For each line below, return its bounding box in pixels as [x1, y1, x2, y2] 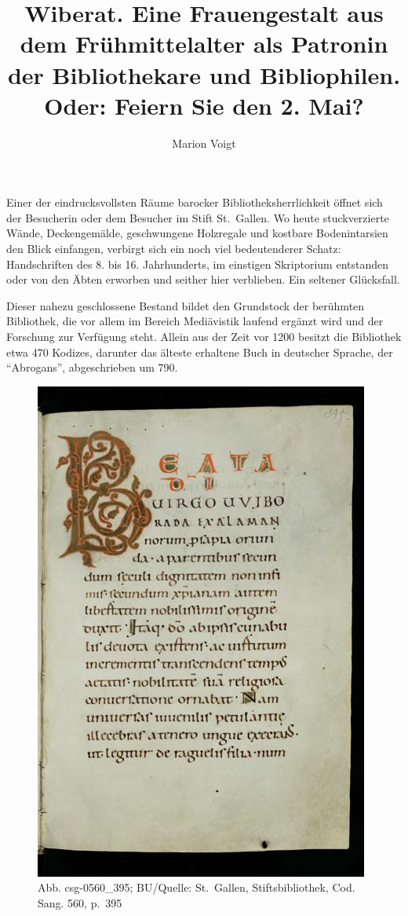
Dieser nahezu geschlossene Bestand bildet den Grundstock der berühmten [6, 297, 365, 313]
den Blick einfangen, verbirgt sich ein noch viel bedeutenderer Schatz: [6, 240, 341, 257]
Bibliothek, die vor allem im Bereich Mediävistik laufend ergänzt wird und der [6, 313, 384, 329]
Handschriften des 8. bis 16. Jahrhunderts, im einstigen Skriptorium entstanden [6, 255, 389, 272]
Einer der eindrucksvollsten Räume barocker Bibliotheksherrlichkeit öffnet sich [6, 194, 383, 211]
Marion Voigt [172, 134, 236, 151]
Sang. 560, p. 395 [38, 895, 122, 911]
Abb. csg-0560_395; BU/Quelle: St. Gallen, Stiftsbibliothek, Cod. [38, 879, 355, 896]
